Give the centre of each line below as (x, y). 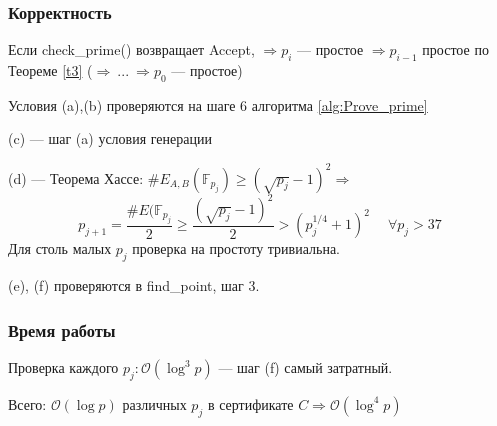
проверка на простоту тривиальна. (236, 248)
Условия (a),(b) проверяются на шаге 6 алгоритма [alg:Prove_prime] (218, 104)
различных (154, 403)
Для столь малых (60, 248)
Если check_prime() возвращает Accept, (131, 49)
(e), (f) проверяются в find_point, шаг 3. (134, 285)
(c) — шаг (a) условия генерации (110, 138)
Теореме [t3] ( (50, 70)
